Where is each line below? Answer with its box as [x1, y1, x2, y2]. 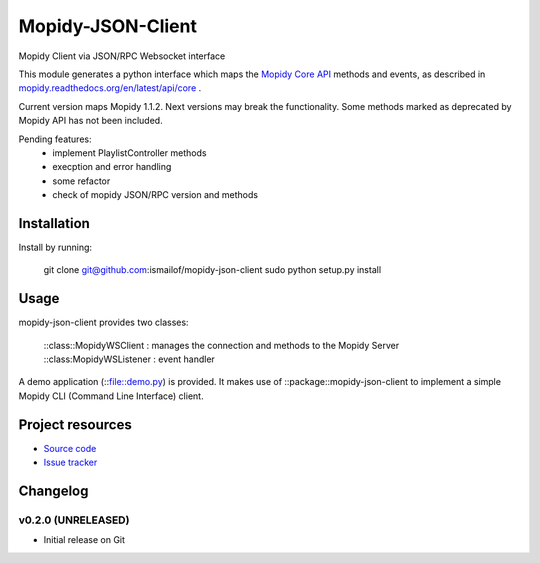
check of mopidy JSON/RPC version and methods [52, 189, 259, 201]
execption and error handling [52, 161, 172, 173]
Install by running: [18, 241, 93, 253]
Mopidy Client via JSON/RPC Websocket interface [18, 50, 226, 62]
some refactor [52, 175, 111, 187]
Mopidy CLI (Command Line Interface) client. [18, 390, 204, 402]
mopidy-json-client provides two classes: [18, 316, 189, 329]
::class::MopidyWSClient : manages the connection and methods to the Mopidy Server [43, 339, 400, 351]
